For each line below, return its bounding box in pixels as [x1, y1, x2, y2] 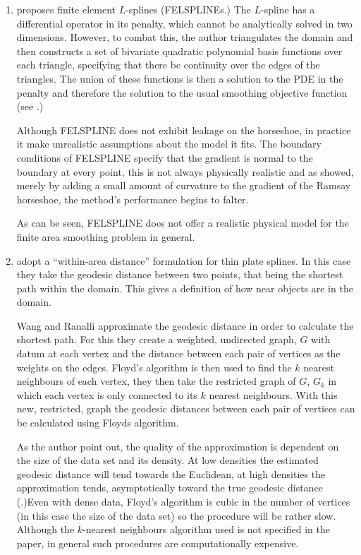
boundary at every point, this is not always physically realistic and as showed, [16, 164, 354, 179]
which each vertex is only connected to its [16, 387, 197, 402]
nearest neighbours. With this [209, 387, 338, 402]
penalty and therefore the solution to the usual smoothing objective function [16, 85, 348, 100]
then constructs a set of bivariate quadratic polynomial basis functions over [16, 43, 343, 58]
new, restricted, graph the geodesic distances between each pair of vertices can [16, 401, 355, 416]
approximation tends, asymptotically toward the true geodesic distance [16, 480, 323, 495]
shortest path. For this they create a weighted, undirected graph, [16, 332, 297, 347]
